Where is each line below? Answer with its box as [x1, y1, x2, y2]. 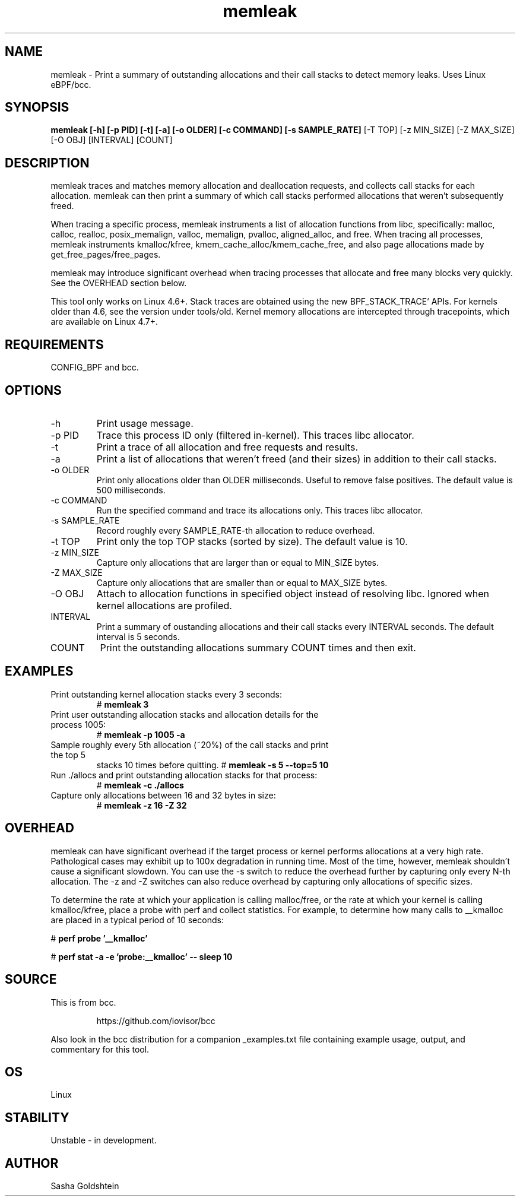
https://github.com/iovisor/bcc [96, 1015, 215, 1026]
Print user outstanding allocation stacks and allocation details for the [50, 709, 319, 720]
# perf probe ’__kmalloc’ [50, 933, 148, 943]
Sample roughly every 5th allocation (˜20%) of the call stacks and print [50, 739, 329, 750]
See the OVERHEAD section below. [50, 278, 187, 289]
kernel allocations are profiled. [96, 599, 232, 611]
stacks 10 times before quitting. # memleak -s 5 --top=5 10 [96, 759, 329, 770]
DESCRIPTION [5, 155, 90, 170]
